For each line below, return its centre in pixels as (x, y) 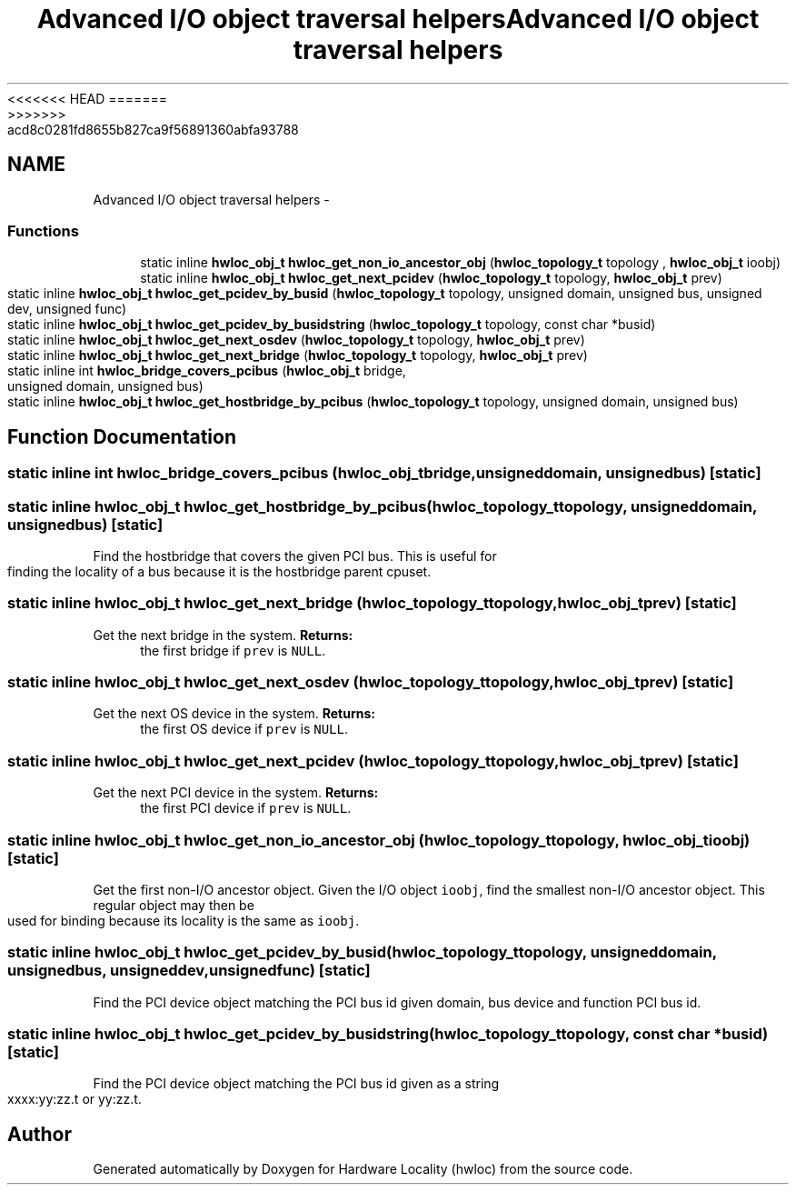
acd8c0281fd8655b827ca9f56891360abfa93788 (153, 129)
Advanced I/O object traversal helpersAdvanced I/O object (398, 19)
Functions (43, 230)
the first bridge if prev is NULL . (233, 650)
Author (40, 1134)
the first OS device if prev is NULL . (244, 729)
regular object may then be (174, 905)
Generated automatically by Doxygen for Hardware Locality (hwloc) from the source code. (363, 1169)
